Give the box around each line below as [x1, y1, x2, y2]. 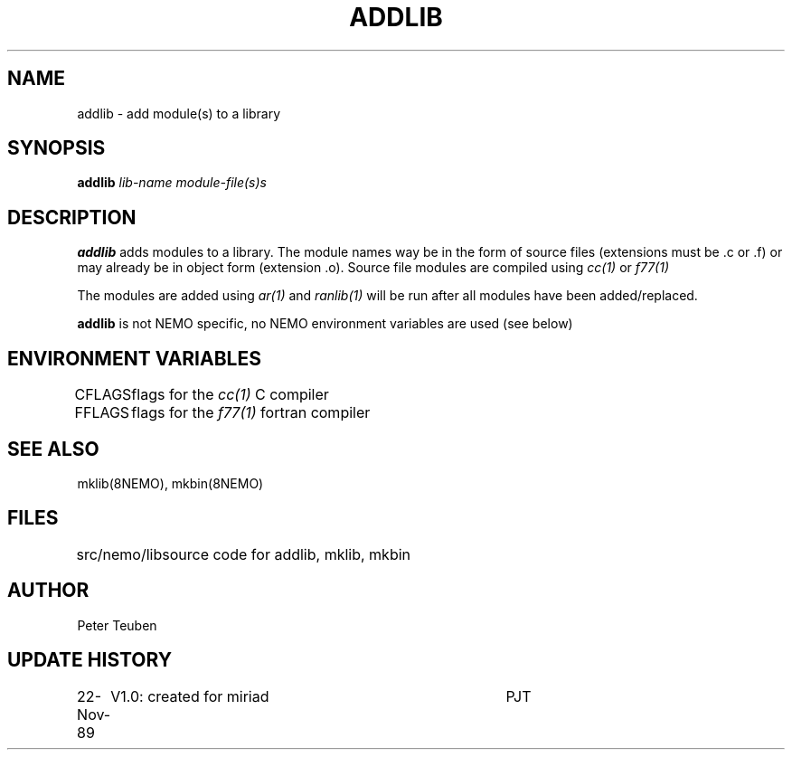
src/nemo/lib [76, 544, 163, 563]
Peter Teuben [77, 617, 157, 633]
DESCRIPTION [7, 205, 137, 229]
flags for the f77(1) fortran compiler [131, 403, 371, 422]
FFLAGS [74, 403, 130, 422]
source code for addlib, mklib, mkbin [162, 544, 411, 563]
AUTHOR [7, 579, 90, 602]
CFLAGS [74, 385, 132, 404]
